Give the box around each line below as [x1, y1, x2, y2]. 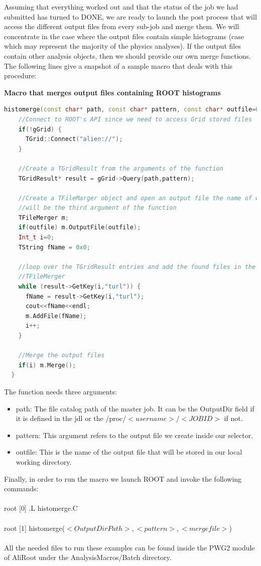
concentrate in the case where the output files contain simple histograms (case [4, 31, 244, 41]
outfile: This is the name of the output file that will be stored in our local [16, 447, 242, 457]
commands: [4, 483, 39, 494]
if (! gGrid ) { [18, 125, 62, 133]
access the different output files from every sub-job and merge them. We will [4, 21, 239, 32]
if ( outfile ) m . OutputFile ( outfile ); [18, 224, 141, 231]
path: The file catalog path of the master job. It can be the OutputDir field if [16, 403, 254, 413]
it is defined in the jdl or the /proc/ [16, 413, 126, 423]
